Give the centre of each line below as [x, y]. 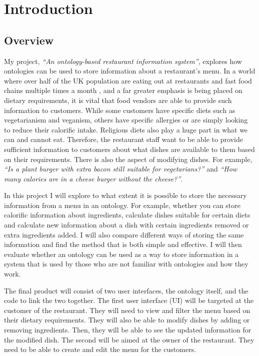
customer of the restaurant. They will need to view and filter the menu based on [127, 310]
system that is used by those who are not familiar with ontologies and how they [126, 264]
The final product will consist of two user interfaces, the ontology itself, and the [126, 290]
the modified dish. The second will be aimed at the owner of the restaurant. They [129, 339]
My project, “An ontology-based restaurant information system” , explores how [123, 61]
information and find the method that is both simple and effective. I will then [123, 244]
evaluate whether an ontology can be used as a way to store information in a [121, 254]
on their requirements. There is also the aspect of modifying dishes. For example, [128, 159]
